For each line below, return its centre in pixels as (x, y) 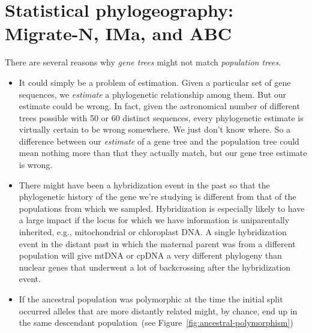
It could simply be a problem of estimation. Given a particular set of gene (155, 82)
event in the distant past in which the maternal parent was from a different (157, 243)
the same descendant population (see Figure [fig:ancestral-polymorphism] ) (156, 322)
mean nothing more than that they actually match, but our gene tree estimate (163, 153)
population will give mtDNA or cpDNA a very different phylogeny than (150, 255)
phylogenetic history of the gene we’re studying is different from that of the (157, 196)
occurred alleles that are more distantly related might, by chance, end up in (158, 310)
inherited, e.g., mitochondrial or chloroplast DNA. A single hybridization (153, 232)
